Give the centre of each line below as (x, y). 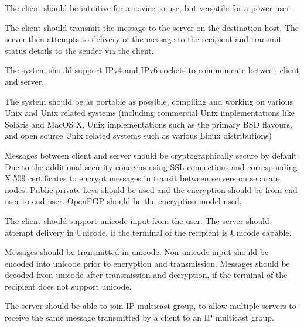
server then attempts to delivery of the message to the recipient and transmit (144, 39)
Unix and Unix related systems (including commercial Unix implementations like (150, 113)
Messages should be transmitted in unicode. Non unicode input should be (137, 252)
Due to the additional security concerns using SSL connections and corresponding (151, 166)
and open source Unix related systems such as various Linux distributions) (139, 135)
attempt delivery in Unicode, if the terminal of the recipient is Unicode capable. (148, 232)
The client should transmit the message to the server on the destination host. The (152, 27)
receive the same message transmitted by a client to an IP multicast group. (139, 317)
